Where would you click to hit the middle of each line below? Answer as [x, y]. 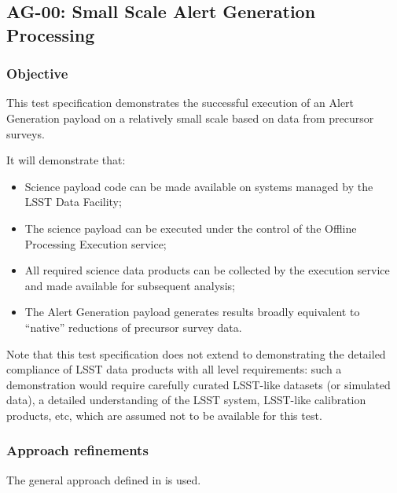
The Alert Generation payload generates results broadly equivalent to [192, 312]
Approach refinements [77, 450]
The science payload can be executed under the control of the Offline [191, 228]
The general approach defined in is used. [104, 479]
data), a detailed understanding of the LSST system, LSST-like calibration [186, 400]
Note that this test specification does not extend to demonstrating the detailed [196, 353]
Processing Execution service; [96, 243]
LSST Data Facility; [73, 202]
